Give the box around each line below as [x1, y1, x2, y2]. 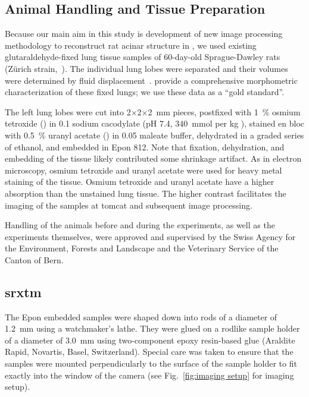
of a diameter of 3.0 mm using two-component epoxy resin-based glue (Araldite [5, 333, 295, 346]
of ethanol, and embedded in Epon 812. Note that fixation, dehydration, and [5, 140, 285, 153]
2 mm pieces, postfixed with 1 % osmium [148, 105, 301, 118]
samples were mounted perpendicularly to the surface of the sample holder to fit [5, 357, 297, 370]
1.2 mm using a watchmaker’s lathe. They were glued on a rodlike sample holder [5, 322, 300, 335]
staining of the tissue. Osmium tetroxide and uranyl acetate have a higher [5, 175, 274, 188]
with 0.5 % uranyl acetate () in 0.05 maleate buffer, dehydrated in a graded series [5, 128, 304, 141]
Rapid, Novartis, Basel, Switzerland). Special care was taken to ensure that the [5, 345, 294, 358]
